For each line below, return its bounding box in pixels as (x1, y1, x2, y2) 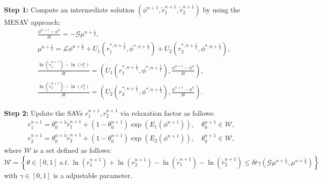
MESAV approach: (4, 17, 60, 27)
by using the (203, 4, 240, 14)
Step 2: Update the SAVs (4, 108, 83, 118)
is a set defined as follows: (33, 145, 112, 155)
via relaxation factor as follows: (120, 108, 215, 118)
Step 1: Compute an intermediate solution (4, 4, 135, 14)
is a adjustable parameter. (53, 170, 133, 180)
